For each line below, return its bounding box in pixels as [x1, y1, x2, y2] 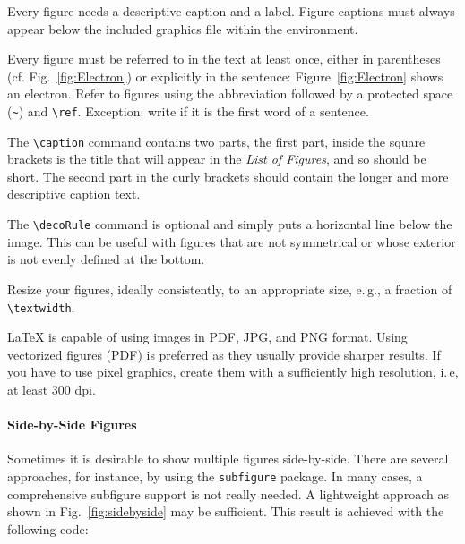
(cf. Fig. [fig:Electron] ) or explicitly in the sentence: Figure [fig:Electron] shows [7, 66, 443, 85]
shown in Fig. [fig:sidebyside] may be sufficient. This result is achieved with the [7, 502, 444, 521]
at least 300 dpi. [7, 379, 96, 398]
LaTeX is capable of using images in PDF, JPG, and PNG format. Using [7, 327, 408, 346]
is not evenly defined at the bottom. [7, 250, 205, 268]
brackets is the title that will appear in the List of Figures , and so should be [7, 149, 426, 168]
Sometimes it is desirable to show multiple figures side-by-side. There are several [7, 449, 449, 468]
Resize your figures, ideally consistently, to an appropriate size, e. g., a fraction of [7, 279, 452, 298]
